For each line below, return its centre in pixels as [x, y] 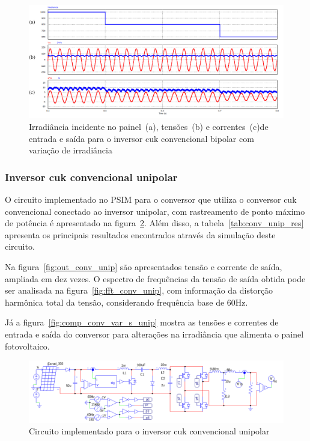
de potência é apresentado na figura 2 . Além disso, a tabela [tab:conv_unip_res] [154, 223]
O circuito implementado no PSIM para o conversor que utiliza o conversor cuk [151, 199]
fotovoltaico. [27, 346]
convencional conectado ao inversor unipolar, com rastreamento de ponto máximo [155, 211]
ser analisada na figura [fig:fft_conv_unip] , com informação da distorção [139, 290]
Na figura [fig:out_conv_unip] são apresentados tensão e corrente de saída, [144, 266]
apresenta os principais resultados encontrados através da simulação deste [140, 234]
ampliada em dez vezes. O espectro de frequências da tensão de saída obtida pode [155, 278]
